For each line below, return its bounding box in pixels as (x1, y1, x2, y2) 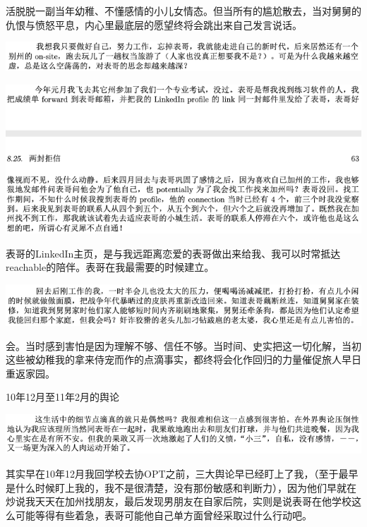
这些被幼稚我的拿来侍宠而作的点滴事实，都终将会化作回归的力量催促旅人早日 (6, 352, 361, 367)
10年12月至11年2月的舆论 (6, 389, 119, 404)
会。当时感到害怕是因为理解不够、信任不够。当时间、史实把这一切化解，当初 (6, 338, 361, 353)
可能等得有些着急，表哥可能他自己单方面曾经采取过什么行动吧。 (15, 507, 312, 522)
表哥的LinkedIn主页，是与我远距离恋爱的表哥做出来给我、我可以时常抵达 (6, 246, 341, 260)
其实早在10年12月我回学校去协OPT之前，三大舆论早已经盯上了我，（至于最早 (6, 466, 359, 480)
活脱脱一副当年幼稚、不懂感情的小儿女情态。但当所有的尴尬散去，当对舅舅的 (6, 4, 361, 18)
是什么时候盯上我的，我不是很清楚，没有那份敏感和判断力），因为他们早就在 (6, 480, 356, 495)
